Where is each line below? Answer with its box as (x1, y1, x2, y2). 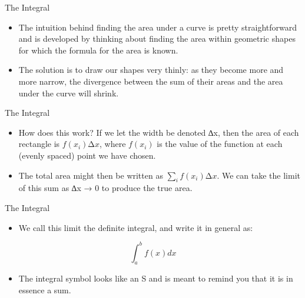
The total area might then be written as (18, 169, 163, 181)
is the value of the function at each (157, 138, 283, 150)
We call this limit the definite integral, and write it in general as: (18, 221, 253, 233)
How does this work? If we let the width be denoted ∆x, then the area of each (18, 126, 299, 138)
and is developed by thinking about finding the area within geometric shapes (18, 32, 296, 45)
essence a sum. (18, 284, 71, 296)
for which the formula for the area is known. (18, 43, 178, 56)
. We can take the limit (217, 169, 300, 181)
